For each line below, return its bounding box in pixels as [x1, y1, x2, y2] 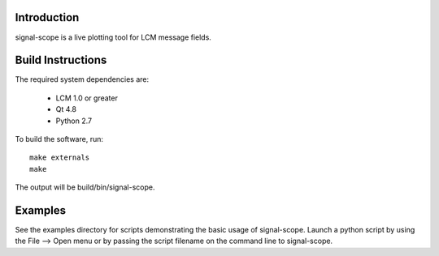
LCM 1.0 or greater [55, 93, 118, 103]
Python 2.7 [55, 116, 93, 126]
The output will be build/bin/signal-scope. [15, 182, 155, 192]
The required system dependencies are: [15, 75, 150, 84]
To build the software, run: [15, 134, 103, 143]
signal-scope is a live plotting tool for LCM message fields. [15, 32, 211, 42]
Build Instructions [15, 53, 107, 67]
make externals [29, 153, 90, 162]
